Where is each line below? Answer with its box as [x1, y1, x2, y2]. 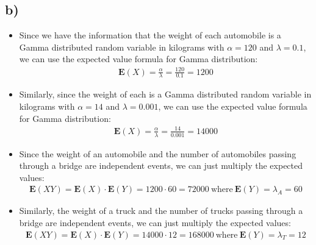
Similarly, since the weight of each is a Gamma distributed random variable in [19, 88, 312, 101]
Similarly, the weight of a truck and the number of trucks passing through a [19, 204, 303, 217]
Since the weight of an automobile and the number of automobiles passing [19, 147, 296, 160]
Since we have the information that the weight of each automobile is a [19, 29, 281, 41]
